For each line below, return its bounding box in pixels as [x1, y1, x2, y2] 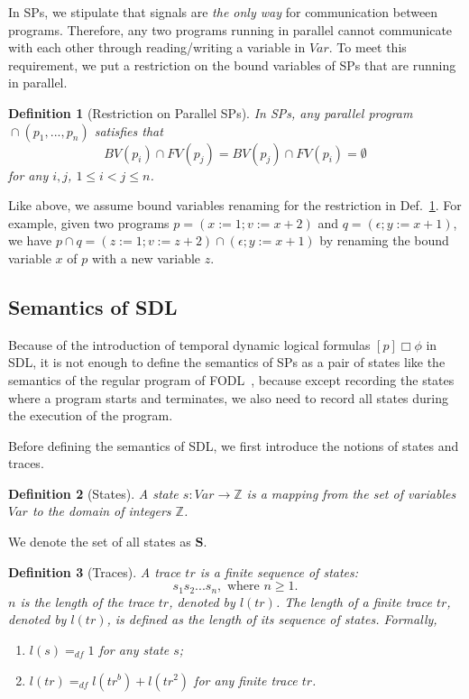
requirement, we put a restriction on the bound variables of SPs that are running [8, 55, 456, 74]
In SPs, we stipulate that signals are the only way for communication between [8, 3, 438, 21]
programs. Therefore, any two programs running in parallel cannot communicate [8, 20, 453, 39]
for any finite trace [194, 670, 298, 689]
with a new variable [91, 248, 201, 267]
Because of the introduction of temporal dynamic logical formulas [8, 335, 371, 354]
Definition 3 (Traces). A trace [8, 562, 181, 581]
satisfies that [94, 121, 163, 140]
